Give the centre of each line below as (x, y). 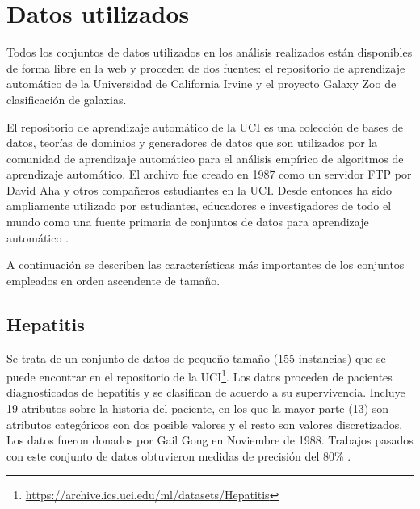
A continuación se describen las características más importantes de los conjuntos (206, 265)
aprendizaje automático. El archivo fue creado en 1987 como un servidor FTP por (209, 174)
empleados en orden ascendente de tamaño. (113, 280)
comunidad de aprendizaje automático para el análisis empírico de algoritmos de (205, 158)
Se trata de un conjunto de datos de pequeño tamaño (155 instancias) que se (196, 358)
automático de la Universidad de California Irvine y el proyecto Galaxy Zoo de (202, 84)
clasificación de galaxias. (67, 99)
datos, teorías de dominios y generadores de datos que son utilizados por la (192, 143)
